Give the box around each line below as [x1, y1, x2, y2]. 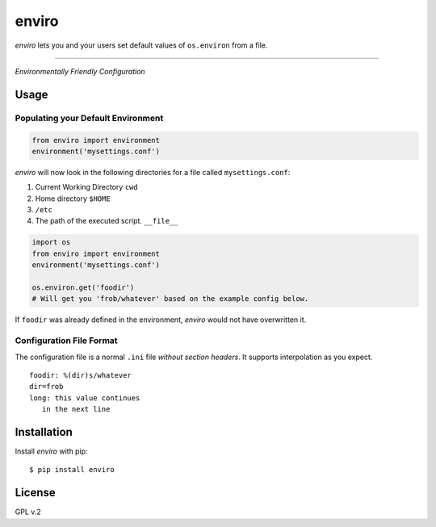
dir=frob [29, 382, 64, 391]
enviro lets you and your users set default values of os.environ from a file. [15, 40, 268, 50]
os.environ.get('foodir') [31, 282, 135, 292]
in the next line [41, 404, 111, 414]
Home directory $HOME [35, 194, 111, 203]
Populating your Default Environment [15, 112, 164, 123]
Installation [15, 425, 73, 439]
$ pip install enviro [29, 465, 115, 475]
